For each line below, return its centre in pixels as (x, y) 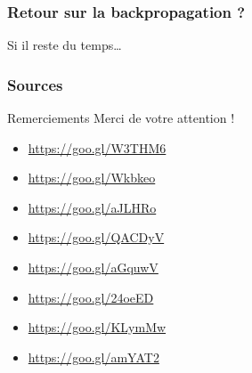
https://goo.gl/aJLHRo (92, 207)
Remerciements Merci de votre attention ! (121, 118)
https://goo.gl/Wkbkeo (92, 178)
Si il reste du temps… (65, 45)
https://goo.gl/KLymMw (97, 327)
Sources (35, 84)
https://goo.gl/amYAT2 (93, 357)
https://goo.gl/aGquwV (93, 267)
